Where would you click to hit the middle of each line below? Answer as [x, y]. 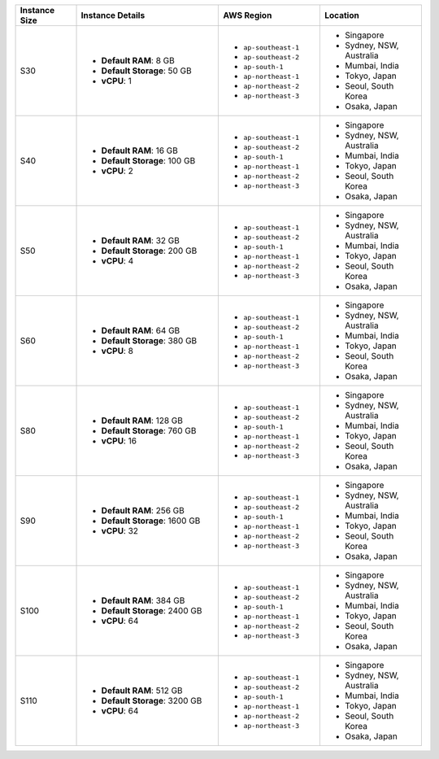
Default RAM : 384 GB [143, 600]
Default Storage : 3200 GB [152, 701]
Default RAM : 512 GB [142, 690]
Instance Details [113, 15]
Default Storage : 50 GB [147, 71]
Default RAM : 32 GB [141, 240]
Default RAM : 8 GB [138, 61]
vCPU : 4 [117, 261]
